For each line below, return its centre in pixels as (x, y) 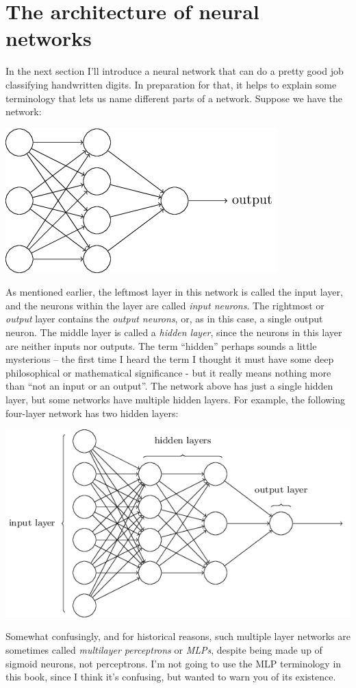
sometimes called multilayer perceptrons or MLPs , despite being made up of (164, 649)
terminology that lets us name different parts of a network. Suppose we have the (174, 98)
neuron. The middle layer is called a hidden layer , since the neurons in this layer (174, 332)
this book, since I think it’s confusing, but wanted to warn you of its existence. (171, 677)
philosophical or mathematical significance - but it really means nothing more (168, 372)
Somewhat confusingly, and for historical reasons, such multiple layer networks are (178, 636)
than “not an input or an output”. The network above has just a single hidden (169, 386)
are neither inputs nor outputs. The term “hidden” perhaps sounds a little (161, 345)
